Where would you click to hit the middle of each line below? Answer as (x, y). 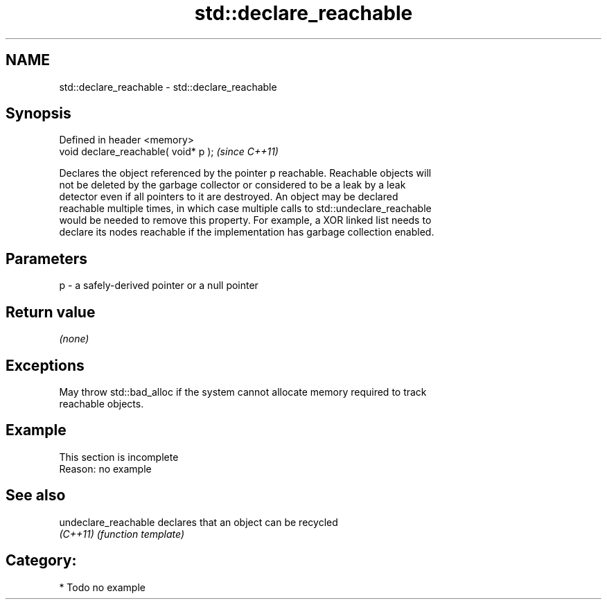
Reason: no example (105, 468)
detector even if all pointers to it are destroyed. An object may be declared (229, 197)
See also (36, 496)
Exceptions (45, 365)
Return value (51, 312)
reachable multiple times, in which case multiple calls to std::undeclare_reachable (245, 209)
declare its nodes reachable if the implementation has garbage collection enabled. (247, 232)
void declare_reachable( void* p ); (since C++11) (169, 152)
